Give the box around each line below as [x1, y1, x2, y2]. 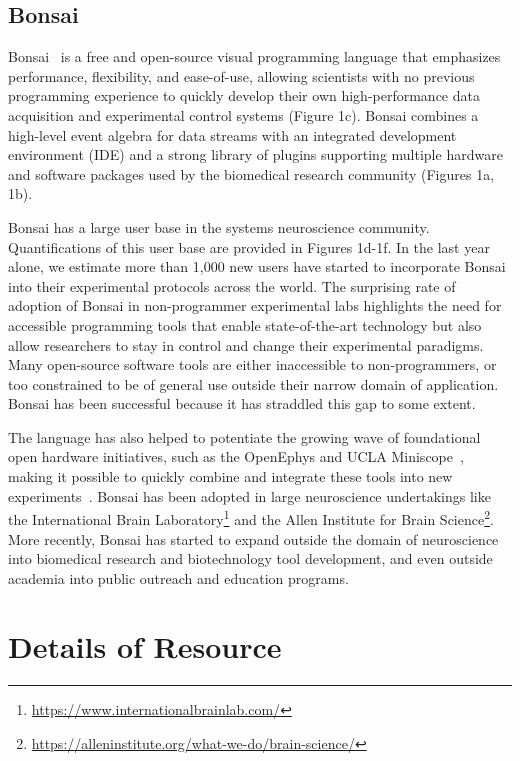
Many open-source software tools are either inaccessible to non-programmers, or [8, 354, 497, 375]
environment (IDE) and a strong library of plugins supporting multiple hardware [8, 144, 503, 165]
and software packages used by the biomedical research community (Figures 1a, [8, 163, 495, 184]
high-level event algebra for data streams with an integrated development [8, 124, 457, 145]
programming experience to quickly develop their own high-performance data [8, 85, 480, 106]
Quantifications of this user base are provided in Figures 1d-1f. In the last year [8, 236, 490, 257]
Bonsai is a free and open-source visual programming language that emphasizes [8, 46, 501, 67]
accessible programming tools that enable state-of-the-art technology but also [8, 314, 482, 335]
